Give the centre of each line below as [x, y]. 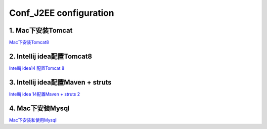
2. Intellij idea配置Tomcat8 [51, 56]
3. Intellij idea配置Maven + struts [60, 82]
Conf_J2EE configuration [62, 13]
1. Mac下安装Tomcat [41, 30]
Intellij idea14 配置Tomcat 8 [37, 68]
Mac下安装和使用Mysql [33, 120]
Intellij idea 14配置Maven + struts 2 [44, 94]
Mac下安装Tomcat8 [29, 43]
